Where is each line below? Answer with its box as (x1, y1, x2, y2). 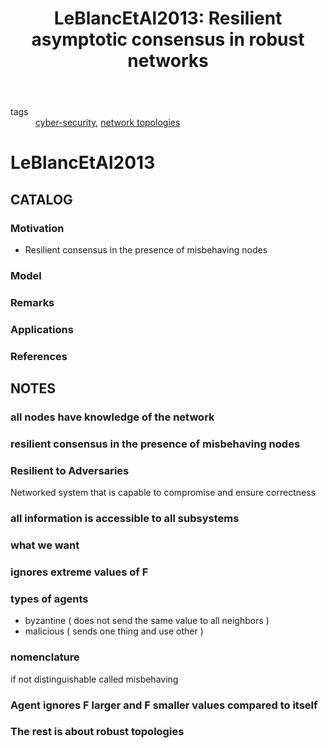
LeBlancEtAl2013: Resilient (53, 7, 283, 30)
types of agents (10, 592, 89, 606)
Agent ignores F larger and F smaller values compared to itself (10, 698, 318, 712)
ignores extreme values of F (10, 565, 149, 579)
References (10, 349, 68, 363)
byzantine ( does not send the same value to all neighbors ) (24, 615, 270, 627)
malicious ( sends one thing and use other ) (24, 625, 204, 637)
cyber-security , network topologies (35, 117, 181, 129)
